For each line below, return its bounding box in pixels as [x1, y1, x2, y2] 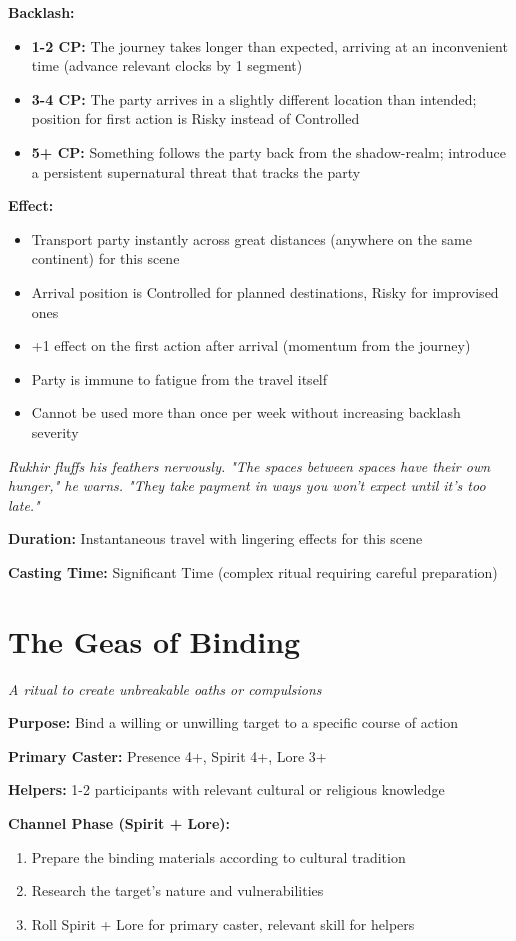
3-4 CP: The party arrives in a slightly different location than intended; [31, 88, 477, 109]
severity [31, 421, 79, 442]
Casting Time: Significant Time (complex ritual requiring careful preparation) [8, 561, 498, 582]
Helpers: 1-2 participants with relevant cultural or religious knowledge [8, 779, 445, 800]
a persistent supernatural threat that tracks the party [31, 161, 361, 182]
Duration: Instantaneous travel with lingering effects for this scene [8, 528, 423, 549]
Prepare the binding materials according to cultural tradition [31, 846, 406, 867]
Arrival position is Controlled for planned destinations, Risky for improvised [31, 281, 499, 302]
